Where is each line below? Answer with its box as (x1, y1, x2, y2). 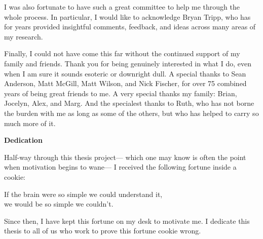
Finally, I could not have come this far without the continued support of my (4, 48, 240, 59)
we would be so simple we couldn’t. (4, 198, 114, 209)
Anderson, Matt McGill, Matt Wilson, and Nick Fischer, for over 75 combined (4, 78, 247, 89)
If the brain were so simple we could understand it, (4, 188, 163, 199)
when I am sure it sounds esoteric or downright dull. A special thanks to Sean (4, 68, 246, 78)
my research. (4, 31, 43, 42)
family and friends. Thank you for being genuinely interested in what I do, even (4, 58, 251, 68)
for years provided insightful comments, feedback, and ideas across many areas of (4, 21, 256, 32)
